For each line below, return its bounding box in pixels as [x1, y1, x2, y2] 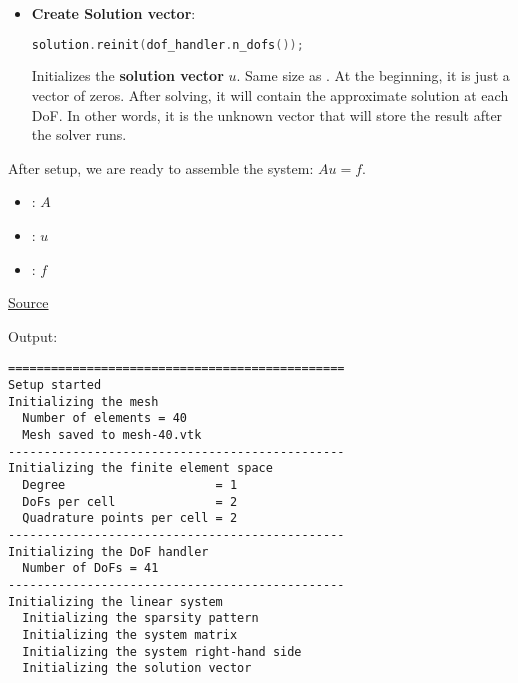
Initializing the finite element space [8, 461, 273, 476]
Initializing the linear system [8, 594, 223, 609]
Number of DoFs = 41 [22, 561, 159, 576]
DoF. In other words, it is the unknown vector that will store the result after [31, 104, 503, 125]
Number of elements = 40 [22, 411, 187, 426]
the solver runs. [31, 124, 127, 145]
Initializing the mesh [8, 394, 159, 409]
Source [8, 292, 49, 313]
